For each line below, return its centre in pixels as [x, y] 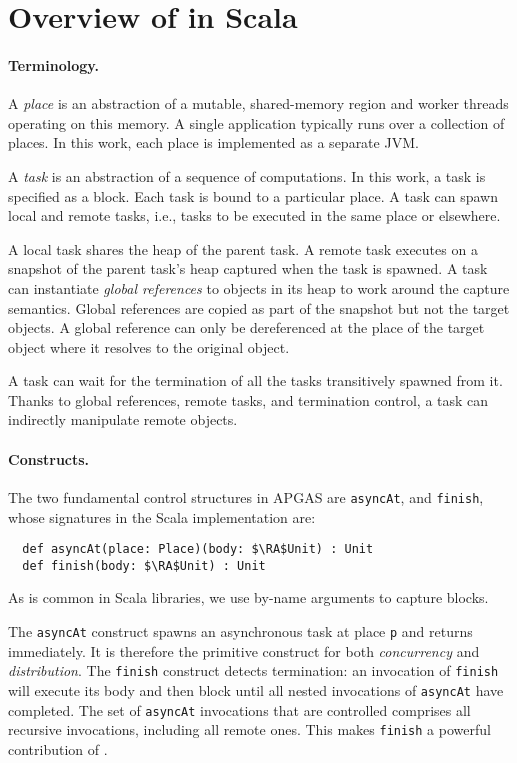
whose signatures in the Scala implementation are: [162, 516]
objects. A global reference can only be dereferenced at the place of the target [246, 327]
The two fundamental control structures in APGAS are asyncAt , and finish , [246, 496]
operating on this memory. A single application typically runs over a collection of [256, 122]
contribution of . [58, 748]
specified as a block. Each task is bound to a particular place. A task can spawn [253, 195]
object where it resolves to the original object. [149, 346]
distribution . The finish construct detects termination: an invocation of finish [253, 670]
